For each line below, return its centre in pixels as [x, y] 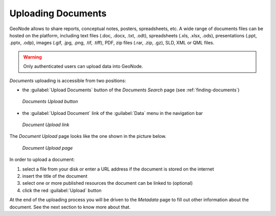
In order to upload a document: [42, 160]
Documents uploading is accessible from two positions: [68, 80]
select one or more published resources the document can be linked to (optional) [108, 183]
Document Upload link [46, 125]
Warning [32, 57]
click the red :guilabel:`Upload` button [62, 190]
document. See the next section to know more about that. [70, 207]
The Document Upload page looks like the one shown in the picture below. [88, 136]
